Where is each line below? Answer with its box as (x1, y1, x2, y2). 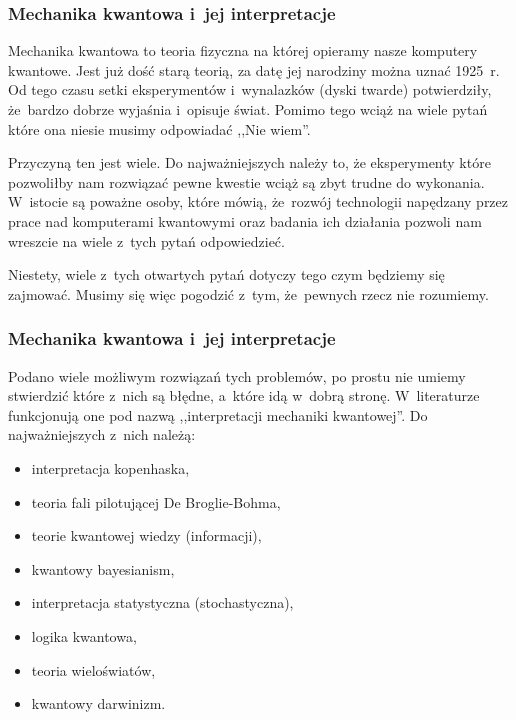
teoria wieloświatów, (31, 659, 156, 680)
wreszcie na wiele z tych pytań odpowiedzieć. (8, 230, 285, 251)
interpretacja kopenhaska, (31, 457, 190, 478)
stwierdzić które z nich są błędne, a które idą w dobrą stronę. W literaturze (8, 385, 480, 406)
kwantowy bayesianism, (31, 558, 175, 579)
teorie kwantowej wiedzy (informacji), (31, 525, 262, 546)
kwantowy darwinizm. (31, 693, 166, 714)
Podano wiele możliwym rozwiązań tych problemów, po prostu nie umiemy (8, 365, 466, 386)
